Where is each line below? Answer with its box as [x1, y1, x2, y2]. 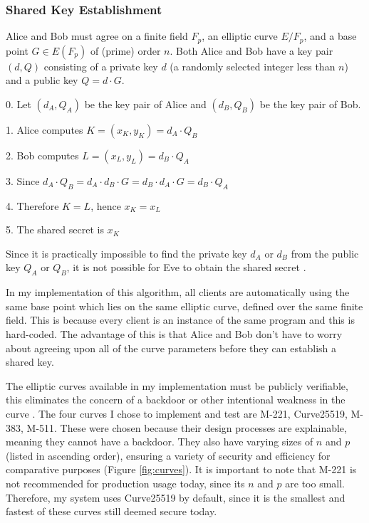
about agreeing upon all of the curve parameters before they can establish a [6, 340, 336, 355]
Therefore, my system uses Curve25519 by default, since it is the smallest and [6, 490, 345, 504]
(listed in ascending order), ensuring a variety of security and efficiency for [6, 448, 331, 463]
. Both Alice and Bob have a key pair [170, 43, 333, 58]
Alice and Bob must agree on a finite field [6, 28, 188, 43]
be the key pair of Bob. [259, 96, 361, 111]
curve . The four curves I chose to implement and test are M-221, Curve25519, [6, 406, 348, 421]
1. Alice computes [6, 122, 83, 137]
